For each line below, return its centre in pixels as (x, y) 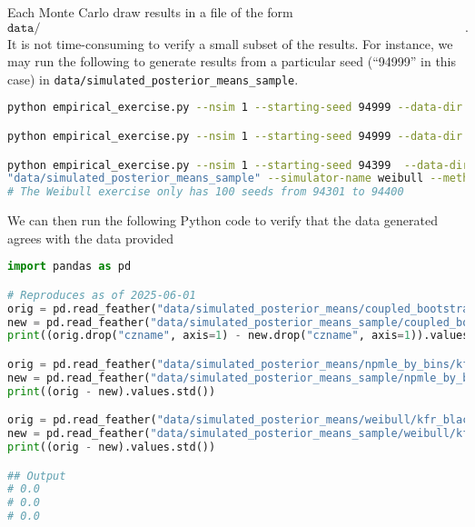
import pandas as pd (69, 267)
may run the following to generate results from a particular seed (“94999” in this (232, 61)
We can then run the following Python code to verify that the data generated (223, 220)
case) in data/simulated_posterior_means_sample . (153, 79)
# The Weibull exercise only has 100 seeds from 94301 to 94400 (206, 192)
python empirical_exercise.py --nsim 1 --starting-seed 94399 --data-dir (238, 165)
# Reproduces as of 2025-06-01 (102, 295)
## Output (37, 476)
